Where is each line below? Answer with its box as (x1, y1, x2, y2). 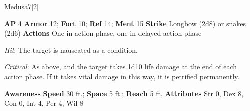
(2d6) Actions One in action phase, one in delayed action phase (4, 28, 202, 38)
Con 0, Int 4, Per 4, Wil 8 (4, 98, 84, 108)
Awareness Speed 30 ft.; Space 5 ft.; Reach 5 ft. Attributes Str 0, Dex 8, (4, 88, 244, 98)
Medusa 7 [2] (4, 1, 39, 11)
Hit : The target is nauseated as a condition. (4, 44, 138, 55)
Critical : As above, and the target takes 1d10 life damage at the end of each (4, 61, 237, 72)
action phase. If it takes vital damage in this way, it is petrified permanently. (4, 71, 240, 81)
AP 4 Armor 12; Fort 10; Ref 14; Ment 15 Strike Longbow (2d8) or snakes (4, 18, 246, 28)
